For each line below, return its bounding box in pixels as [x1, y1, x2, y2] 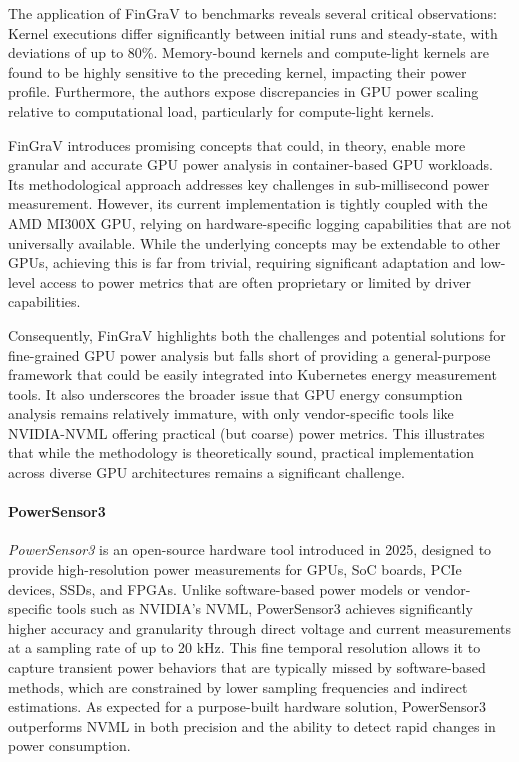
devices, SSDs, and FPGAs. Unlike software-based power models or [8, 578, 420, 599]
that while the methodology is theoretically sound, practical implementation [8, 442, 475, 463]
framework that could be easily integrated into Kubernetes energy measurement [8, 364, 497, 385]
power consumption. [8, 735, 131, 756]
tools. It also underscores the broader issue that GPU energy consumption [8, 383, 463, 404]
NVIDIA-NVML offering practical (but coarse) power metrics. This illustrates [8, 422, 485, 443]
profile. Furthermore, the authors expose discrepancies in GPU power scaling [8, 81, 479, 102]
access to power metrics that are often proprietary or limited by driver [39, 271, 471, 292]
